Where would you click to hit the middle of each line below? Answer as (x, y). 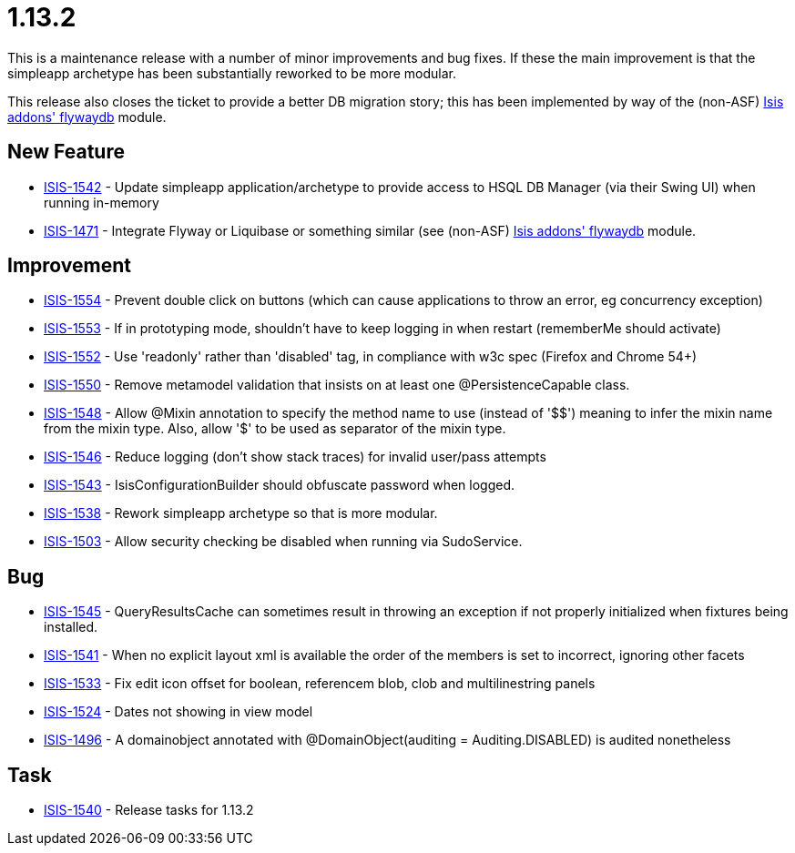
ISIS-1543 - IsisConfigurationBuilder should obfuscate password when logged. (280, 485)
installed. (71, 627)
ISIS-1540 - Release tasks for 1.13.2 (149, 810)
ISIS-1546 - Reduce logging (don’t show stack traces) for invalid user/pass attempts (295, 457)
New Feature (66, 152)
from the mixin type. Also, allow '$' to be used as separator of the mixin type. (275, 429)
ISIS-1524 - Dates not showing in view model (178, 712)
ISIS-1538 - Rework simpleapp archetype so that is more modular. (241, 513)
